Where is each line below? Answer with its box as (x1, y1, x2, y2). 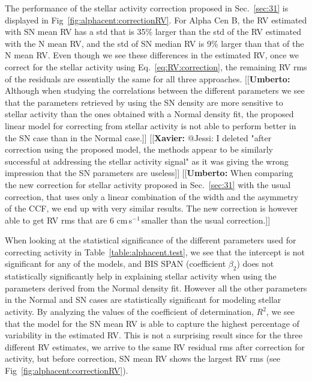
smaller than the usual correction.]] (141, 213, 271, 226)
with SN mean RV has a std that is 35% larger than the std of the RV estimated (5, 25, 301, 38)
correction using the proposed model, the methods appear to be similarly (5, 143, 273, 156)
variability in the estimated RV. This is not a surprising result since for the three (5, 329, 303, 341)
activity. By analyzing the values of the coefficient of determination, (5, 305, 254, 318)
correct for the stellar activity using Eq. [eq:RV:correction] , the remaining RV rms (5, 60, 307, 73)
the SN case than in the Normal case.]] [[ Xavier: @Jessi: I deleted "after (5, 131, 272, 144)
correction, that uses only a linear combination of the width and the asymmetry (5, 190, 299, 203)
